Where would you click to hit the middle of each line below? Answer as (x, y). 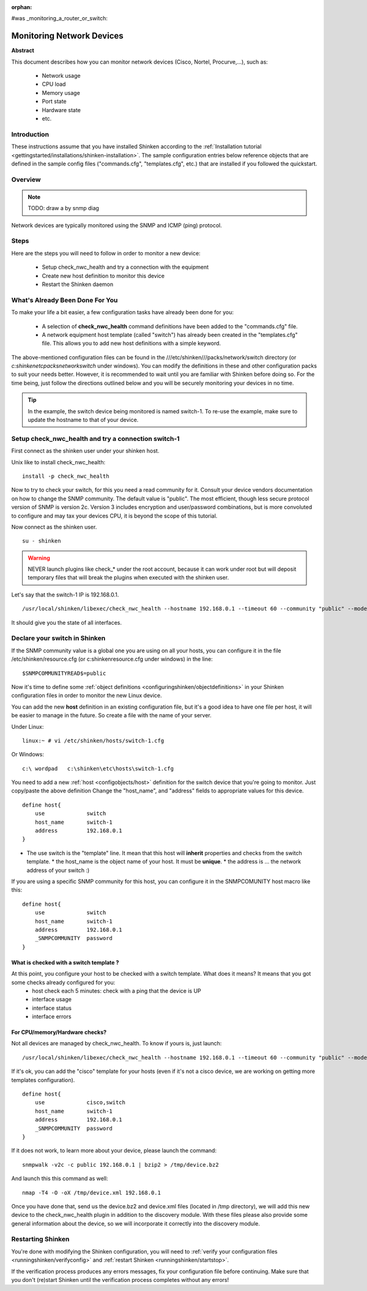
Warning (39, 558)
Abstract (23, 51)
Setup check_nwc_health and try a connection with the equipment (125, 267)
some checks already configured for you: (63, 982)
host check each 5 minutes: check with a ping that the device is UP (117, 991)
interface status (52, 1008)
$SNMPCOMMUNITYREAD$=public (64, 673)
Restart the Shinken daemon (78, 284)
